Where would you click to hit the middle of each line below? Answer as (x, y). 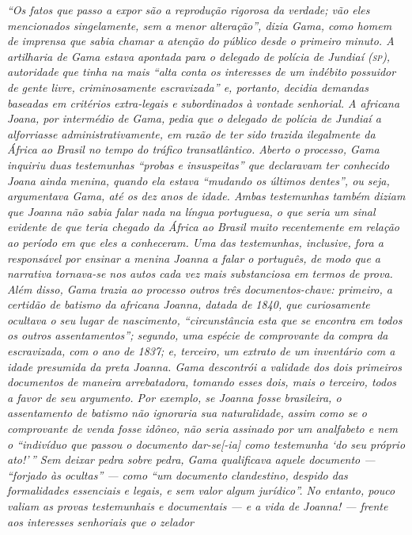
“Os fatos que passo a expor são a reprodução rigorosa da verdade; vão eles (189, 9)
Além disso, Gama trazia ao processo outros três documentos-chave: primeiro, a (200, 288)
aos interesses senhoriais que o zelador (100, 521)
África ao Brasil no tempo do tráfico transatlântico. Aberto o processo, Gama (193, 149)
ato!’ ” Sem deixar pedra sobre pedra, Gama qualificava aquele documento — (191, 459)
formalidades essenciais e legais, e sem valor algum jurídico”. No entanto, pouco (201, 490)
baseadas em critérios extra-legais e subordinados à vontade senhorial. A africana (204, 102)
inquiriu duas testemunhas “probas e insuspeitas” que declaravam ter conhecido (198, 164)
